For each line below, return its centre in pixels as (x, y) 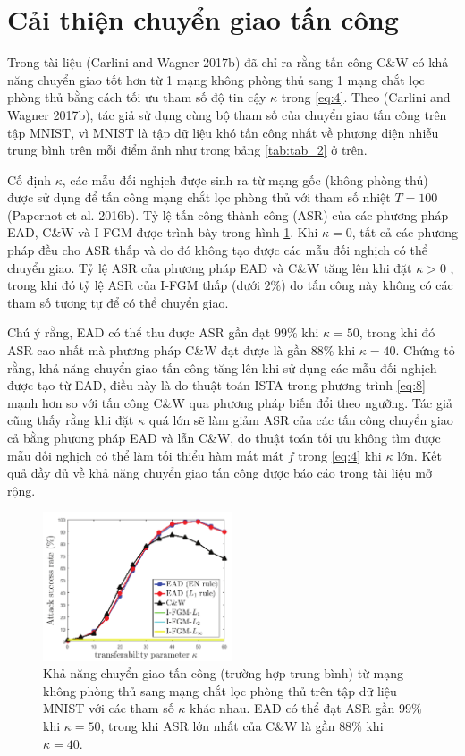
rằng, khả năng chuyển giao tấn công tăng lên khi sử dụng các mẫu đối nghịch (222, 367)
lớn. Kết (419, 455)
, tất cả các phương (405, 232)
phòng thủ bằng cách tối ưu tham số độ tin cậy (137, 97)
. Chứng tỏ (425, 350)
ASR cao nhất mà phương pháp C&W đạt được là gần (157, 350)
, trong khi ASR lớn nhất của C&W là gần (218, 725)
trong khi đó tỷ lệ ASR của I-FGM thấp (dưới (134, 285)
